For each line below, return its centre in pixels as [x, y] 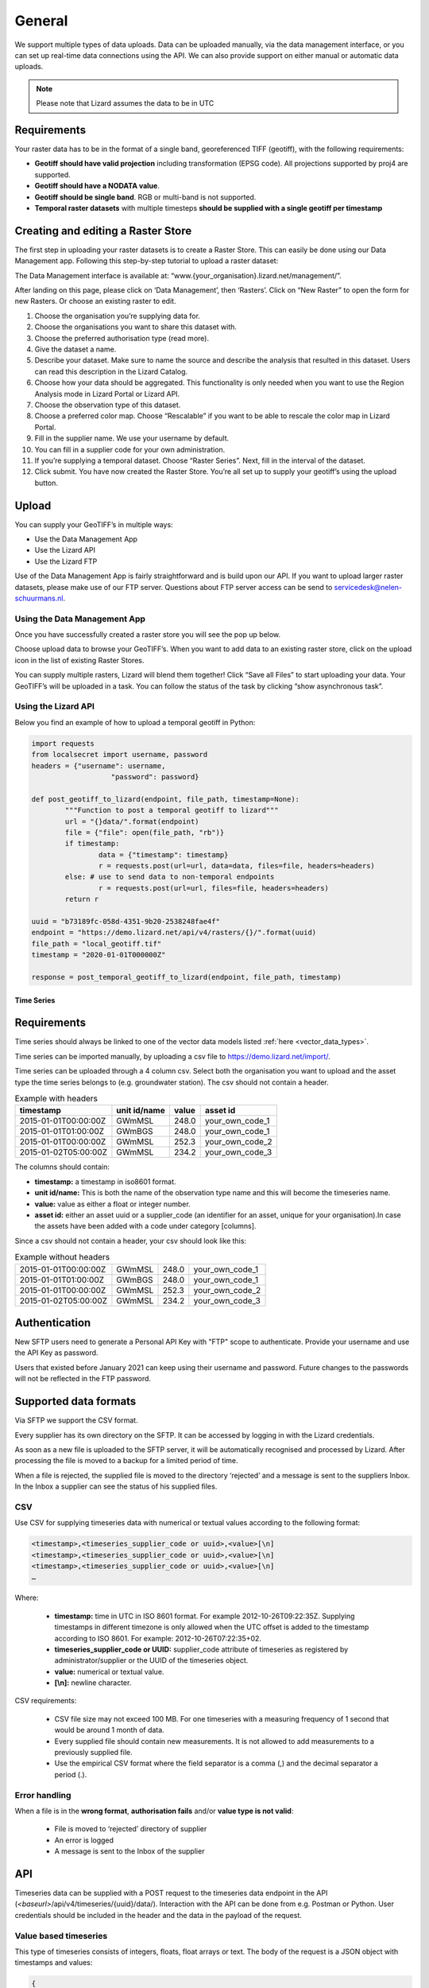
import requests [63, 743]
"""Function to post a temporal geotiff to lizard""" [172, 810]
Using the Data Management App [80, 619]
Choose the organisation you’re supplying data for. [117, 316]
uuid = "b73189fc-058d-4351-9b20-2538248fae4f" [126, 922]
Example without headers [62, 1257]
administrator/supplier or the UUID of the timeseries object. [151, 1660]
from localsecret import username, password [120, 755]
